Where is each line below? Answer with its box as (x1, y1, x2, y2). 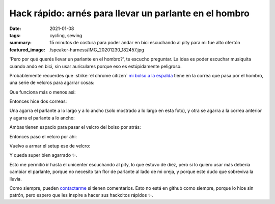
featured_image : (9, 46, 45, 53)
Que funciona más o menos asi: (9, 89, 76, 95)
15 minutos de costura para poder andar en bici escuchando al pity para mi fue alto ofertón (49, 40, 240, 46)
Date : (9, 25, 21, 32)
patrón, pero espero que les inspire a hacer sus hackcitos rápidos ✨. (9, 192, 153, 198)
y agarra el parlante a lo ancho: (9, 114, 75, 121)
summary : (9, 40, 32, 46)
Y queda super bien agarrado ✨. (9, 152, 77, 158)
